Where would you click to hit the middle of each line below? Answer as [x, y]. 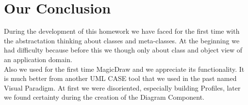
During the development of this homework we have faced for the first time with [122, 31]
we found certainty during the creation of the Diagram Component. [104, 97]
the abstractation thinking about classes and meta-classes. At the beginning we [122, 40]
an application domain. [38, 59]
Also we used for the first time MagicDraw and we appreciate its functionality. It [124, 69]
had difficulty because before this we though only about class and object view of [123, 50]
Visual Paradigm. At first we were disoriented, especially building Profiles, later [122, 87]
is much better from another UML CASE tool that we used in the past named [120, 78]
